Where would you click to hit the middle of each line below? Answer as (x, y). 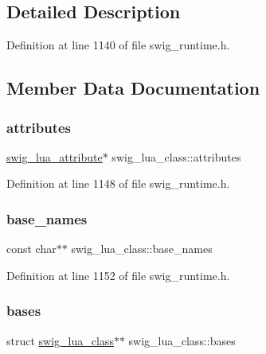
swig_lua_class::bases (182, 340)
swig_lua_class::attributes (176, 156)
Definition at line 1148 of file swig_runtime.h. (118, 183)
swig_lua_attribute (55, 156)
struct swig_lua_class (60, 340)
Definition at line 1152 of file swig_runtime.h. (118, 275)
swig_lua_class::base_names (142, 249)
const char (31, 249)
